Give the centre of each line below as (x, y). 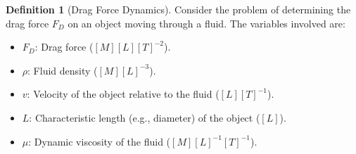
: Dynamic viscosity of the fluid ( (100, 141)
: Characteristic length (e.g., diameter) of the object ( (145, 117)
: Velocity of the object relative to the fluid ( (123, 94)
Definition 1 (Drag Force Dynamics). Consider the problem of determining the (178, 9)
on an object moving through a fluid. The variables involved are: (206, 23)
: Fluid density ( (63, 70)
